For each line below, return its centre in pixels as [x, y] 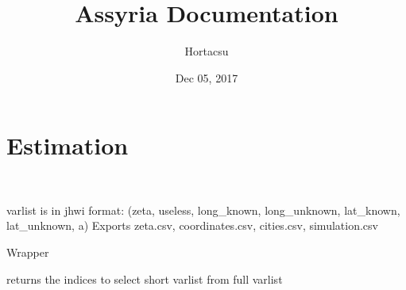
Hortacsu [207, 51]
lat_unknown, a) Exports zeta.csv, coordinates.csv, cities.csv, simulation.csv [192, 225]
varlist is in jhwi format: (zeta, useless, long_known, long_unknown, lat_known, [203, 210]
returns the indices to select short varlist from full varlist [145, 279]
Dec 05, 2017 [207, 77]
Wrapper [28, 252]
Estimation [68, 145]
